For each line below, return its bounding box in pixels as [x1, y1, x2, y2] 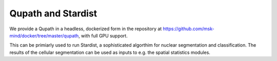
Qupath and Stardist [9, 8, 97, 19]
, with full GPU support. [78, 32, 128, 38]
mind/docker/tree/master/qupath [9, 32, 79, 38]
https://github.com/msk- [163, 26, 215, 32]
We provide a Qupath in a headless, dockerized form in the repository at [9, 26, 162, 32]
